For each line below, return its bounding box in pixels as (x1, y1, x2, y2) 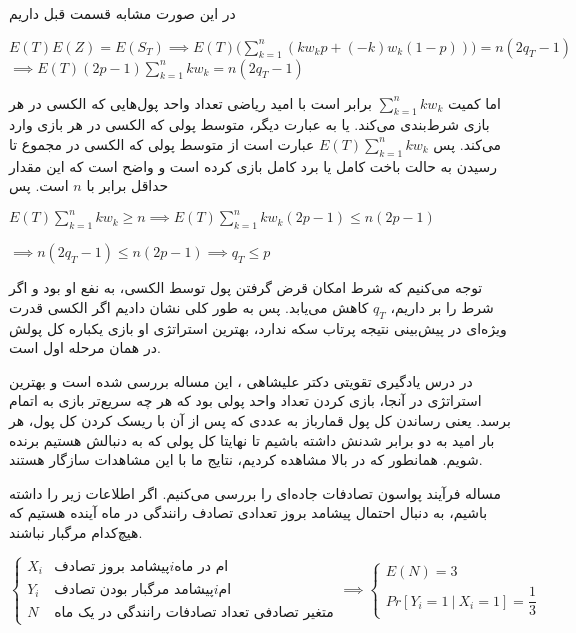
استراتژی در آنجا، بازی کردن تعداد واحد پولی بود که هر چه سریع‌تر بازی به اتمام (9, 390, 482, 411)
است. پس (9, 175, 69, 196)
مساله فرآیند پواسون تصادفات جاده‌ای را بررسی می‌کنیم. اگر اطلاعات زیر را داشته (9, 482, 502, 503)
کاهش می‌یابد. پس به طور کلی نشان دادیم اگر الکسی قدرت (9, 296, 369, 317)
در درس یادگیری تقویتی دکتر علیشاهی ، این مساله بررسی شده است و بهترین (9, 370, 473, 391)
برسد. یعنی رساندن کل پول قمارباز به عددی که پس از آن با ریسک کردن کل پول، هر (9, 410, 511, 431)
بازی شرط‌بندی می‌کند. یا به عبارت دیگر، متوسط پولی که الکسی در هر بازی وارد (9, 114, 490, 135)
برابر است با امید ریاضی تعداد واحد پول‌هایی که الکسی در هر (9, 92, 372, 113)
